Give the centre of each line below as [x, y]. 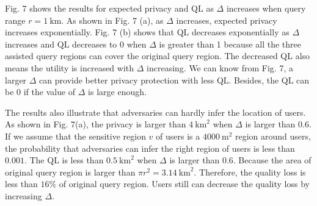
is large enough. [117, 92]
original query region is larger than [70, 172]
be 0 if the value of [40, 92]
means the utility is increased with [70, 67]
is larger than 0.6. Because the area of [240, 160]
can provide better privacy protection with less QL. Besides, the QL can [174, 80]
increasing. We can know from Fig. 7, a [220, 67]
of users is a [178, 136]
